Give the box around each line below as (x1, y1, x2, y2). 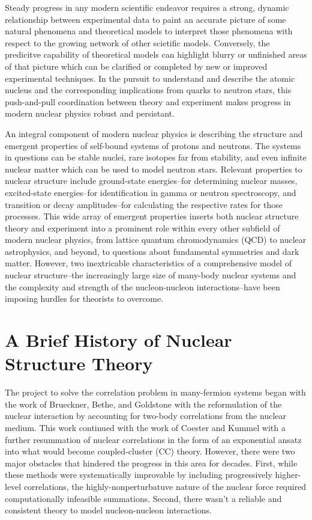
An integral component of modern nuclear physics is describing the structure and (5, 127, 303, 139)
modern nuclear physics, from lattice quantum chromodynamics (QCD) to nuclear (5, 233, 307, 246)
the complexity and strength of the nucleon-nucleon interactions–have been (5, 280, 280, 293)
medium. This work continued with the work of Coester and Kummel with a (5, 421, 286, 433)
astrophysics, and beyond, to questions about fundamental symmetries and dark (5, 245, 299, 257)
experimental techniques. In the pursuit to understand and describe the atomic (5, 72, 295, 84)
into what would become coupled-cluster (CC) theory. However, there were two (5, 445, 295, 457)
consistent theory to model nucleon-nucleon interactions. (5, 504, 212, 516)
